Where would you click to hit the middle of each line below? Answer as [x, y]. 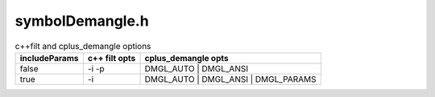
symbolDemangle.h [82, 21]
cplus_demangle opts [186, 58]
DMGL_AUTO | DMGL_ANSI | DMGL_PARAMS [231, 79]
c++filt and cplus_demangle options [83, 46]
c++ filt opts [112, 58]
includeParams [49, 58]
